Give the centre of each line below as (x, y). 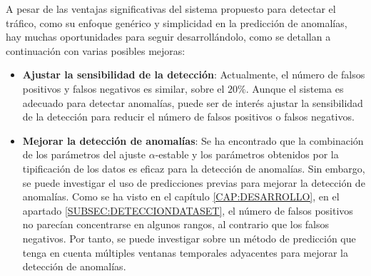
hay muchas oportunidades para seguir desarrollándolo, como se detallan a (168, 37)
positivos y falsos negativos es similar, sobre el (123, 88)
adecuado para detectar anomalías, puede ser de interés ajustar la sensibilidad (193, 102)
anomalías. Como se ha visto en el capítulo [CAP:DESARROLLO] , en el (181, 196)
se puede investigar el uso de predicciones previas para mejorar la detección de (194, 182)
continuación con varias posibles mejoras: (96, 50)
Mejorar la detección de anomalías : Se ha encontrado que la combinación (193, 140)
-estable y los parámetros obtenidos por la (247, 154)
